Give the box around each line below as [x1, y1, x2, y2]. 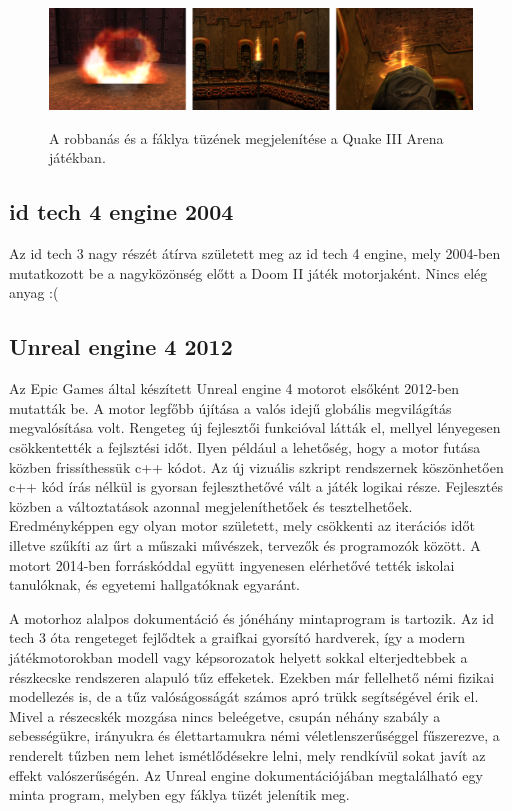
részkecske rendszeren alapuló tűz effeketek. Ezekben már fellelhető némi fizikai [9, 666, 495, 687]
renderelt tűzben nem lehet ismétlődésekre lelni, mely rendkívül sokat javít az [9, 744, 486, 765]
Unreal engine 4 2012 [9, 331, 233, 362]
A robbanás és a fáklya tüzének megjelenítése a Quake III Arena [49, 127, 444, 148]
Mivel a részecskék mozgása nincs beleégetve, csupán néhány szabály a [9, 705, 441, 726]
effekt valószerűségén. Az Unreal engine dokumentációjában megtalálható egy [9, 764, 483, 785]
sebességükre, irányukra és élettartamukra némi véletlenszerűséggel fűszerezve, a [9, 725, 500, 746]
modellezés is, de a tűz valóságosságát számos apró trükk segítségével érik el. [9, 686, 479, 707]
